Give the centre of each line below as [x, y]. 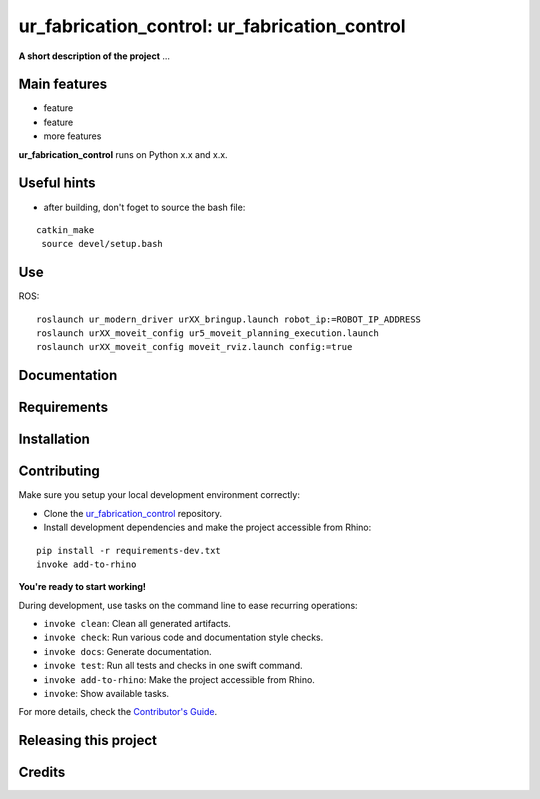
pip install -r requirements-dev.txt [129, 550]
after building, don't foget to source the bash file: [144, 207]
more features [72, 136]
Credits [42, 772]
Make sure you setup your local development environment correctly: [159, 495]
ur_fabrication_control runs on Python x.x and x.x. [123, 154]
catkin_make [65, 229]
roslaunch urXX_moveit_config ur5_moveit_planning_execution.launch [207, 333]
